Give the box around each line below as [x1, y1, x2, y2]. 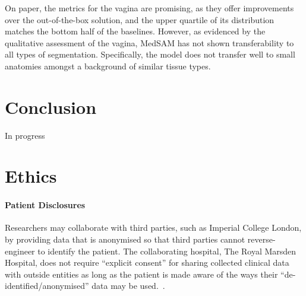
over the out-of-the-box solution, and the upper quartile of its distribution [5, 13, 275, 26]
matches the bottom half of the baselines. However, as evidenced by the [5, 25, 266, 37]
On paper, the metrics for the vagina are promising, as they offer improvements [5, 2, 294, 14]
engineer [5, 244, 35, 257]
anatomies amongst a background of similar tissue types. [5, 59, 211, 72]
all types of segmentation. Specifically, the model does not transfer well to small [5, 48, 295, 61]
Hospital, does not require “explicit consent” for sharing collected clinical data [5, 256, 289, 269]
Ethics [5, 164, 57, 188]
